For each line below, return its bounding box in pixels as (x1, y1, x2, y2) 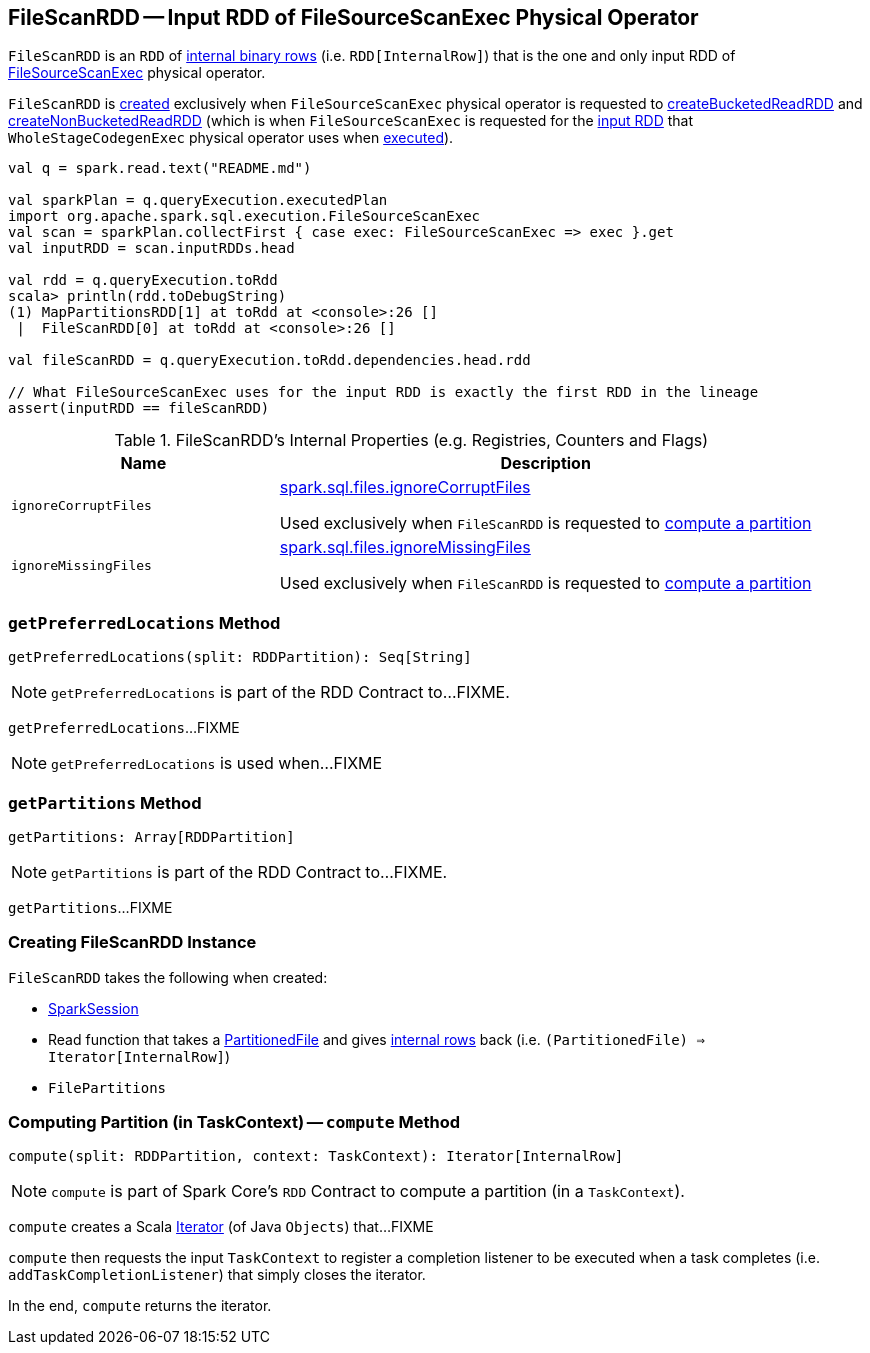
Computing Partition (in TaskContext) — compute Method (8, 1112, 461, 1133)
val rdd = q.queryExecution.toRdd (8, 272, 278, 289)
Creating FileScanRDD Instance (8, 932, 257, 953)
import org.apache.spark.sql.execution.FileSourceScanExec (8, 208, 481, 225)
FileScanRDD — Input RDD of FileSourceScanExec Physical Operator (8, 5, 699, 30)
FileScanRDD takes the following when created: (8, 968, 328, 986)
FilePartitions (48, 1079, 167, 1096)
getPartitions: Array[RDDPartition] (8, 828, 295, 845)
